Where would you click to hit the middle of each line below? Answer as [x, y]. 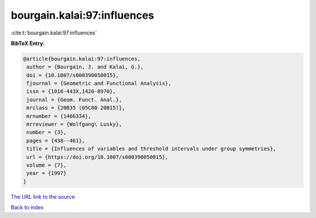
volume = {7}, [47, 165]
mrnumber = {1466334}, [59, 116]
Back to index [27, 207]
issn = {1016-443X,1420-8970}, [71, 91]
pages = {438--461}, [56, 141]
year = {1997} [47, 173]
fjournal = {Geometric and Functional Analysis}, [99, 84]
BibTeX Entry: [28, 43]
